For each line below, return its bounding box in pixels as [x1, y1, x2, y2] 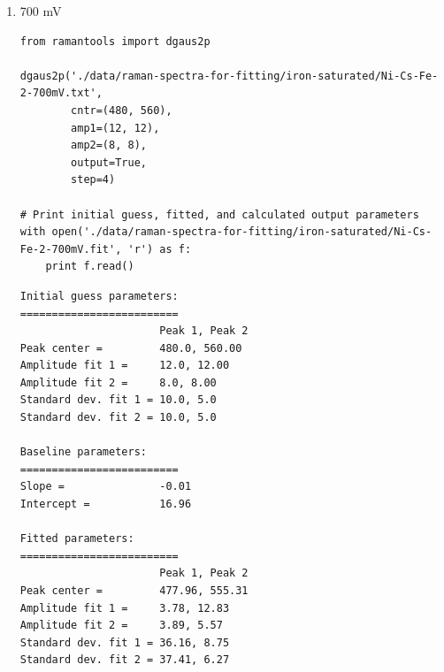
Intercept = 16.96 [19, 498, 192, 511]
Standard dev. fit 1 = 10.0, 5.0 [19, 393, 217, 407]
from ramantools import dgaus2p [19, 34, 211, 48]
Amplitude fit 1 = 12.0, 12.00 [19, 359, 230, 372]
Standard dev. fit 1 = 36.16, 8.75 [19, 636, 230, 649]
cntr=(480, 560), [71, 103, 172, 117]
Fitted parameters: [19, 532, 134, 546]
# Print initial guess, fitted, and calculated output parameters [19, 208, 419, 221]
